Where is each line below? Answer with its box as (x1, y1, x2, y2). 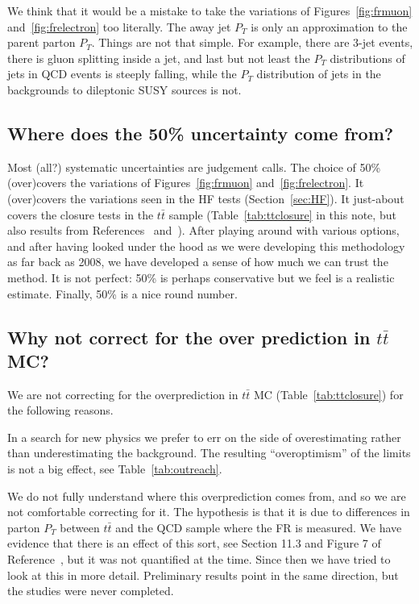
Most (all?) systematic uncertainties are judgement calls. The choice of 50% (7, 158, 381, 175)
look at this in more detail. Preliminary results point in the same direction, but (7, 566, 399, 583)
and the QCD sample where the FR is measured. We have (115, 519, 402, 535)
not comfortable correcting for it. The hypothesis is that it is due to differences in (7, 503, 410, 520)
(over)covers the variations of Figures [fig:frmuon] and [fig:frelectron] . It (7, 174, 364, 191)
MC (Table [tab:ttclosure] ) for (253, 385, 404, 402)
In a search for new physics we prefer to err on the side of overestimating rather (7, 428, 401, 445)
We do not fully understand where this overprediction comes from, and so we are (7, 487, 406, 504)
